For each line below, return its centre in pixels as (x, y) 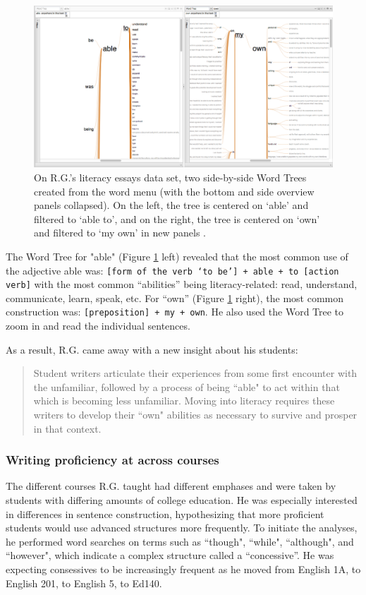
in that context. (67, 428)
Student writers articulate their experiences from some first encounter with (195, 373)
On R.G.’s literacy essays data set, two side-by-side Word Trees (170, 177)
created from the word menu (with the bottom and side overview (174, 191)
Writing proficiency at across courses (112, 460)
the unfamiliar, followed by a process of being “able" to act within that (187, 386)
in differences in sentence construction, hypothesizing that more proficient (165, 513)
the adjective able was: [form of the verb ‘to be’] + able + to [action (172, 270)
